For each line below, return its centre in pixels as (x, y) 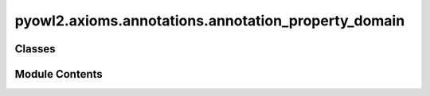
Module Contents (59, 74)
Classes (35, 49)
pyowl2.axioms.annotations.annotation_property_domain (210, 21)
